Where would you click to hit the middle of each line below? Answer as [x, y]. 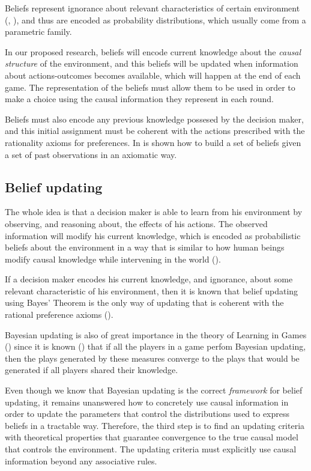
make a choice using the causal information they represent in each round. [139, 99]
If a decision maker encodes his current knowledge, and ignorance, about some [149, 279]
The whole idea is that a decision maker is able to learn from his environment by [154, 212]
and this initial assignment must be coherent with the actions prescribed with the [155, 131]
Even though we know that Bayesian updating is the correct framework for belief [154, 390]
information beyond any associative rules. [81, 460]
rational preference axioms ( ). [59, 315]
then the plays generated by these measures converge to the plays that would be [152, 358]
